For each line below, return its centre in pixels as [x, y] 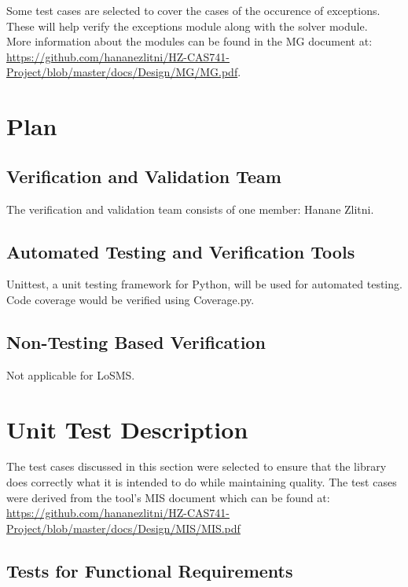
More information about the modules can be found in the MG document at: [189, 41]
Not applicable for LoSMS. [71, 374]
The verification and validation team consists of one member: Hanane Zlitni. [190, 209]
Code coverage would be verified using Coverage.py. [130, 299]
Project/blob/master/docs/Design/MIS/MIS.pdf [123, 528]
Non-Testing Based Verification [136, 341]
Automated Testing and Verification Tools [181, 251]
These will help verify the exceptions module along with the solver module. [187, 26]
